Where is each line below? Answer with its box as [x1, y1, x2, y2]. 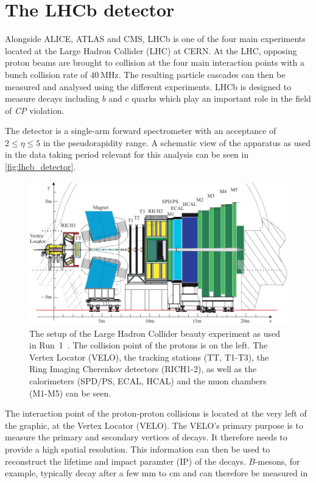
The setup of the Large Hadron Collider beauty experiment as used [29, 326, 281, 339]
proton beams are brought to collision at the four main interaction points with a [5, 56, 305, 69]
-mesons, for [255, 454, 300, 467]
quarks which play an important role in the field [132, 92, 311, 105]
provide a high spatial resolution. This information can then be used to [5, 442, 270, 455]
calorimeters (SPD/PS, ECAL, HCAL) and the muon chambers [29, 374, 267, 387]
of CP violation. [5, 104, 65, 116]
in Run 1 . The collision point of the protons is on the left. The [29, 339, 268, 351]
